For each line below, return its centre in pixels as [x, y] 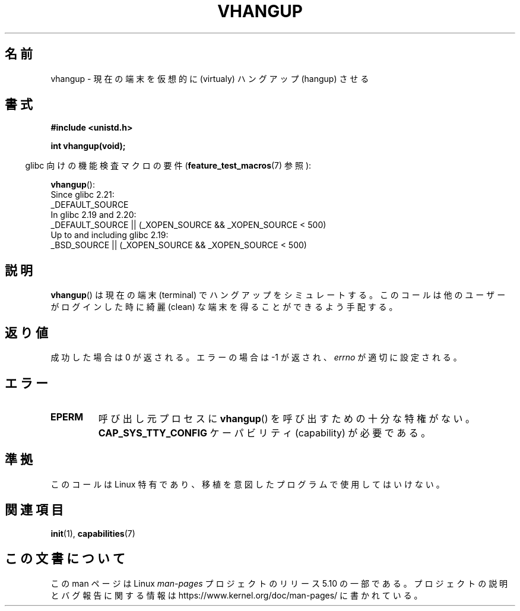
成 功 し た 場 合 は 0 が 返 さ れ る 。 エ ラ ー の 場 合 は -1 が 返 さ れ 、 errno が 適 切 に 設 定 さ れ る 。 [256, 357]
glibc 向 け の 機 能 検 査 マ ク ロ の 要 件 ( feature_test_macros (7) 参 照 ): [168, 166]
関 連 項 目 [34, 510]
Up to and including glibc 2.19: [110, 235]
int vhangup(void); [88, 146]
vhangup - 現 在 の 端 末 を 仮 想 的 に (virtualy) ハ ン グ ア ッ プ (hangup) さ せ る [210, 78]
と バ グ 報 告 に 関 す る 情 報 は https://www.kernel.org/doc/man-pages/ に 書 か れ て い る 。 [237, 595]
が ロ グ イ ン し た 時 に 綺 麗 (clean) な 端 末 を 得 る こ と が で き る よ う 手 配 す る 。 [224, 307]
